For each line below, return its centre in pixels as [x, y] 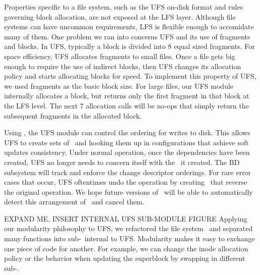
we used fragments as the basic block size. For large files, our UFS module [119, 86]
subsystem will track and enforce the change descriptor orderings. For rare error [128, 172]
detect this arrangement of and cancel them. [74, 202]
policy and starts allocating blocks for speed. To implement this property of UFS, [130, 76]
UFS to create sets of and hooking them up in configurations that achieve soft [126, 142]
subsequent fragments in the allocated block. [73, 115]
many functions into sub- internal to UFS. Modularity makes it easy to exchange [129, 238]
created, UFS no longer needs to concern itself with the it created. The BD [122, 162]
